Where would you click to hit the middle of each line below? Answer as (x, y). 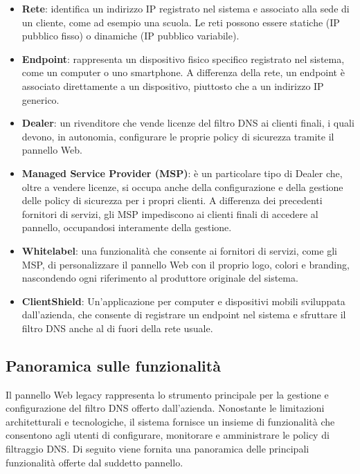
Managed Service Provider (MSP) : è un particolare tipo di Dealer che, (182, 173)
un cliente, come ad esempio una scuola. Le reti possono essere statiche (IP (181, 22)
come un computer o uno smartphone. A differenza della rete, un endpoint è (183, 72)
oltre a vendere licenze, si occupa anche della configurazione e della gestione (182, 186)
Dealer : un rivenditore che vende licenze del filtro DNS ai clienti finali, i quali (188, 123)
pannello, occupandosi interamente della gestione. (127, 227)
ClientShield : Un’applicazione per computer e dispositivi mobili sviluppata (183, 301)
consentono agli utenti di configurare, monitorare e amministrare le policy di (168, 435)
